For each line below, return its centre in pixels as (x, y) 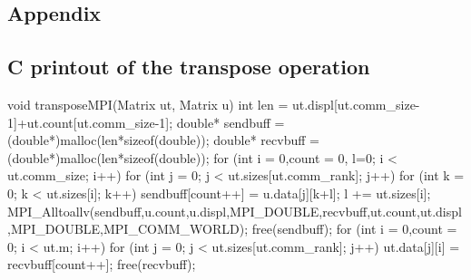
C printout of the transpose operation (189, 67)
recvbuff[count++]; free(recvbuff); (102, 264)
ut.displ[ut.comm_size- (356, 104)
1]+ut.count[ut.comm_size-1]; (90, 122)
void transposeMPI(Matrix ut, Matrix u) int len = (148, 104)
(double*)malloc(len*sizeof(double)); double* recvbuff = (163, 140)
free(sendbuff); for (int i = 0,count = (354, 229)
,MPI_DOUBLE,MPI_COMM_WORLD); (128, 229)
